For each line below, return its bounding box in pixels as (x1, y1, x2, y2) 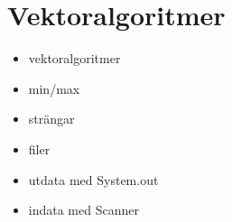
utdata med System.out (28, 170, 159, 189)
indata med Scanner (28, 200, 139, 219)
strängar (28, 109, 75, 128)
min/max (28, 79, 80, 97)
